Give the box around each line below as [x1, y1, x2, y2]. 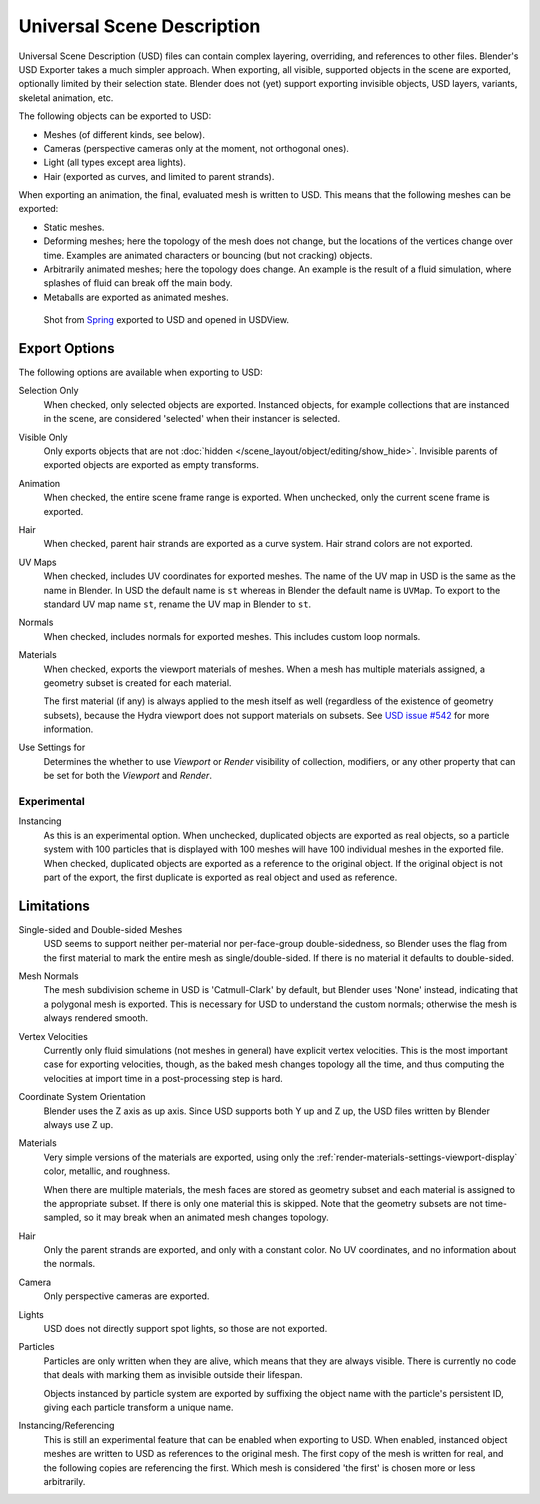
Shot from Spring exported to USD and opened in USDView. [43, 314, 290, 326]
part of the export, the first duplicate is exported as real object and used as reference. [43, 871, 398, 883]
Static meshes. [43, 221, 105, 233]
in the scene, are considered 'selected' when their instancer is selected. [43, 413, 340, 425]
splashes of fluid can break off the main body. [43, 277, 233, 289]
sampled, [43, 1211, 82, 1224]
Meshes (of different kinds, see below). [43, 128, 205, 140]
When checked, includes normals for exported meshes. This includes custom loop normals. [43, 630, 421, 642]
